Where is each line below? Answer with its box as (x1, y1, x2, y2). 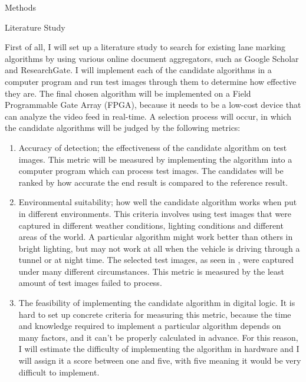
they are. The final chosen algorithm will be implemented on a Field (5, 87, 251, 99)
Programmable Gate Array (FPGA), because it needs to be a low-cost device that (5, 98, 301, 111)
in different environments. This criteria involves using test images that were (18, 207, 292, 219)
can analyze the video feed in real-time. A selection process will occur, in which (5, 110, 292, 122)
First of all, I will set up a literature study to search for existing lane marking (5, 41, 286, 53)
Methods (5, 1, 36, 13)
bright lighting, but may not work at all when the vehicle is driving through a (18, 242, 300, 254)
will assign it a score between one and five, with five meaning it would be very (18, 354, 301, 367)
